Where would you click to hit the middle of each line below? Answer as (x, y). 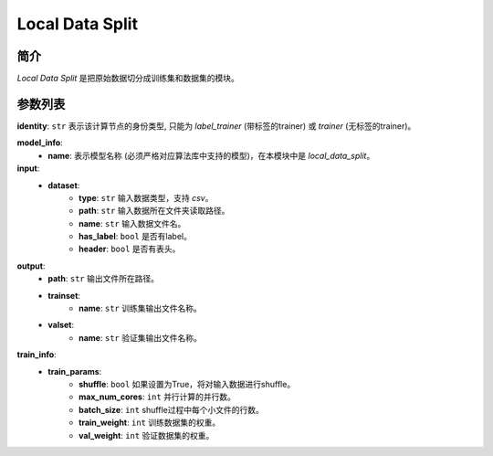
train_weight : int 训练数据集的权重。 (150, 423)
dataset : (64, 185)
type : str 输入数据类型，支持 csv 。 (146, 197)
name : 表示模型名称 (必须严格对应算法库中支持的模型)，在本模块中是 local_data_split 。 (211, 155)
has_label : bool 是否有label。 (135, 237)
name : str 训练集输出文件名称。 (141, 308)
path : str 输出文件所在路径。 (104, 279)
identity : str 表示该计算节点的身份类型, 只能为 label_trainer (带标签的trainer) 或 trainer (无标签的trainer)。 (216, 126)
